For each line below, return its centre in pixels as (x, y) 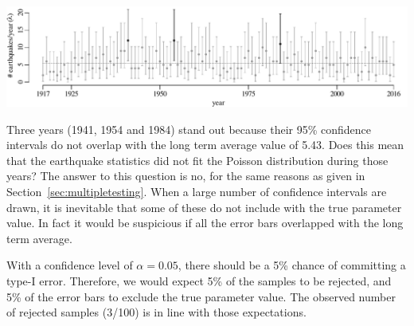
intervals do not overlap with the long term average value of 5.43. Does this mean (205, 145)
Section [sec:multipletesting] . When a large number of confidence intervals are (197, 191)
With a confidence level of (70, 265)
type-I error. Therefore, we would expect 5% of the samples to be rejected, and (199, 280)
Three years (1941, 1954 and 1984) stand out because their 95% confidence (189, 129)
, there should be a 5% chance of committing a (292, 265)
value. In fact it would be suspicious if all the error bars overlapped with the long (205, 223)
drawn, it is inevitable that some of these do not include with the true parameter (204, 207)
